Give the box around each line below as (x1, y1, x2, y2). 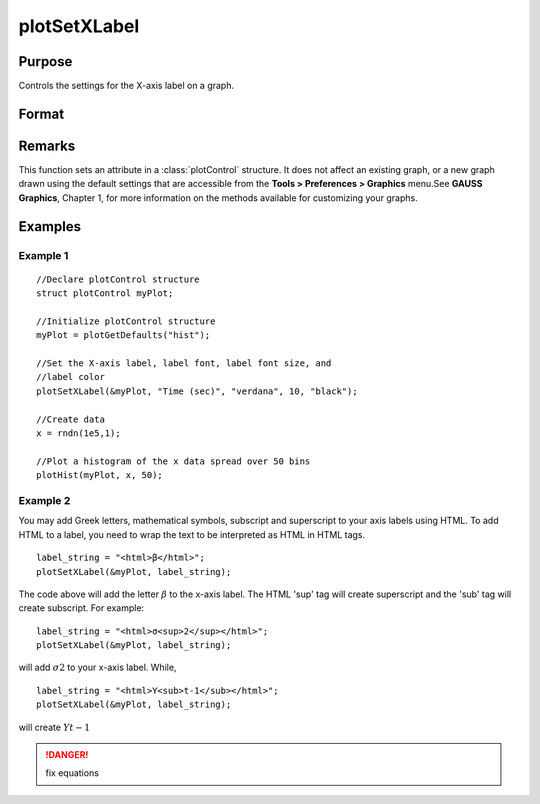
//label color (36, 371, 105, 383)
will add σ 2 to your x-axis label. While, (18, 661, 177, 674)
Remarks (18, 137, 76, 154)
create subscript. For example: (18, 602, 145, 614)
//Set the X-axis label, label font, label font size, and (36, 358, 332, 369)
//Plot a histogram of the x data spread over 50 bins (36, 455, 311, 467)
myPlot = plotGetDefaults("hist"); (36, 330, 211, 341)
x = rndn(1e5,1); (36, 428, 121, 439)
